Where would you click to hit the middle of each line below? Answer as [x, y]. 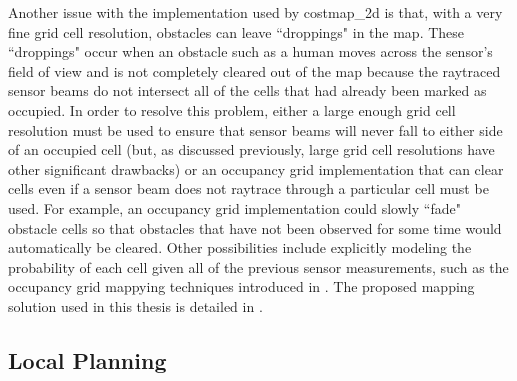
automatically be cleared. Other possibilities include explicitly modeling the [240, 247]
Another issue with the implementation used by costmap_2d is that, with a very [255, 12]
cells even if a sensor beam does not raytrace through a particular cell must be [248, 188]
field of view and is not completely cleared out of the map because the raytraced [254, 70]
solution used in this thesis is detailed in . [135, 305]
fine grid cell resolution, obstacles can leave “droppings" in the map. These [236, 31]
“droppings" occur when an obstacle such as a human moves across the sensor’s [250, 51]
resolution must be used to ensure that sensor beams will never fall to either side [255, 129]
